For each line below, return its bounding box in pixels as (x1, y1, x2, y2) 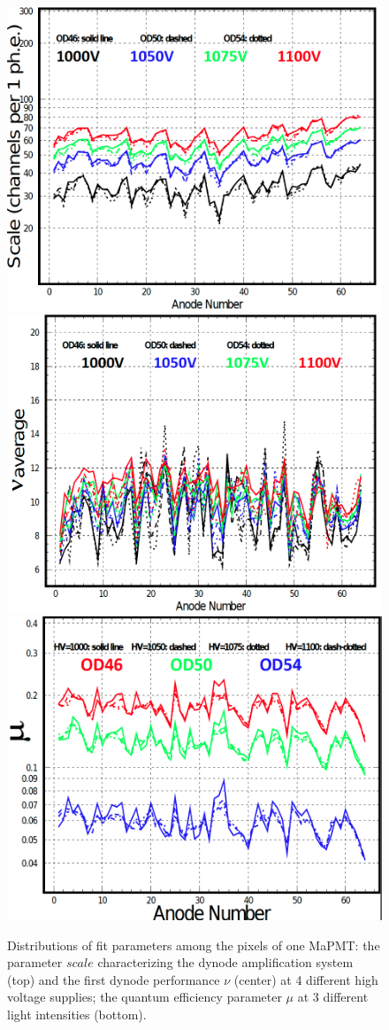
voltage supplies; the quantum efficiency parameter (7, 987, 282, 1006)
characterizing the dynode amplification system (97, 953, 354, 972)
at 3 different (297, 987, 369, 1006)
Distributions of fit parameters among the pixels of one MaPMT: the (7, 935, 380, 954)
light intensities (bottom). (7, 1004, 147, 1023)
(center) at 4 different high (233, 970, 378, 988)
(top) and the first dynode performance (7, 970, 220, 988)
